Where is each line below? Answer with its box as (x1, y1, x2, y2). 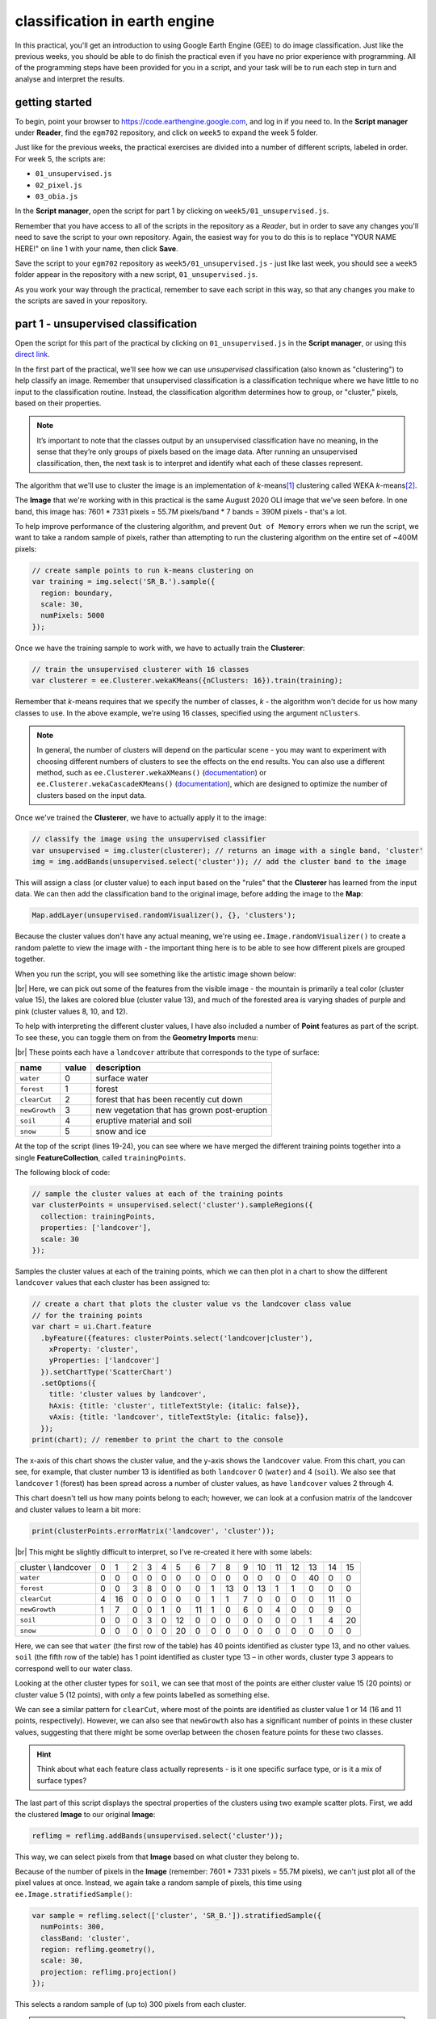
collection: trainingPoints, (40, 1211, 157, 1221)
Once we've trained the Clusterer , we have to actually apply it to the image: (15, 812, 266, 823)
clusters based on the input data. (36, 790, 147, 800)
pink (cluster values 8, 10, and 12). (15, 1006, 128, 1016)
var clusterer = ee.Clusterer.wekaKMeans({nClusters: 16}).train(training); (31, 676, 343, 686)
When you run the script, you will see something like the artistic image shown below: (15, 969, 296, 979)
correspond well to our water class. (15, 1664, 133, 1673)
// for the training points (31, 1311, 143, 1320)
